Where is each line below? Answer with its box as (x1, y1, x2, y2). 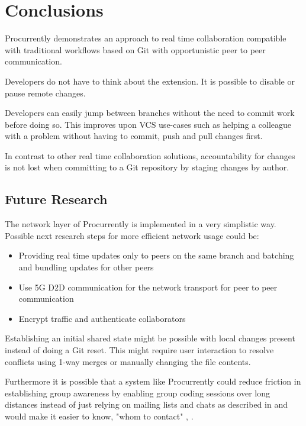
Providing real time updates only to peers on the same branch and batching (18, 249, 294, 262)
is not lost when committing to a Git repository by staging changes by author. (5, 161, 289, 173)
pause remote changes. (5, 86, 86, 99)
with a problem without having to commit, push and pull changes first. (5, 130, 263, 142)
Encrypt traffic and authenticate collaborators (18, 312, 186, 324)
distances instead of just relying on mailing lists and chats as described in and (5, 398, 288, 411)
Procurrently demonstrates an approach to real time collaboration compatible (5, 32, 286, 44)
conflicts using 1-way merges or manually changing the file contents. (5, 355, 251, 367)
